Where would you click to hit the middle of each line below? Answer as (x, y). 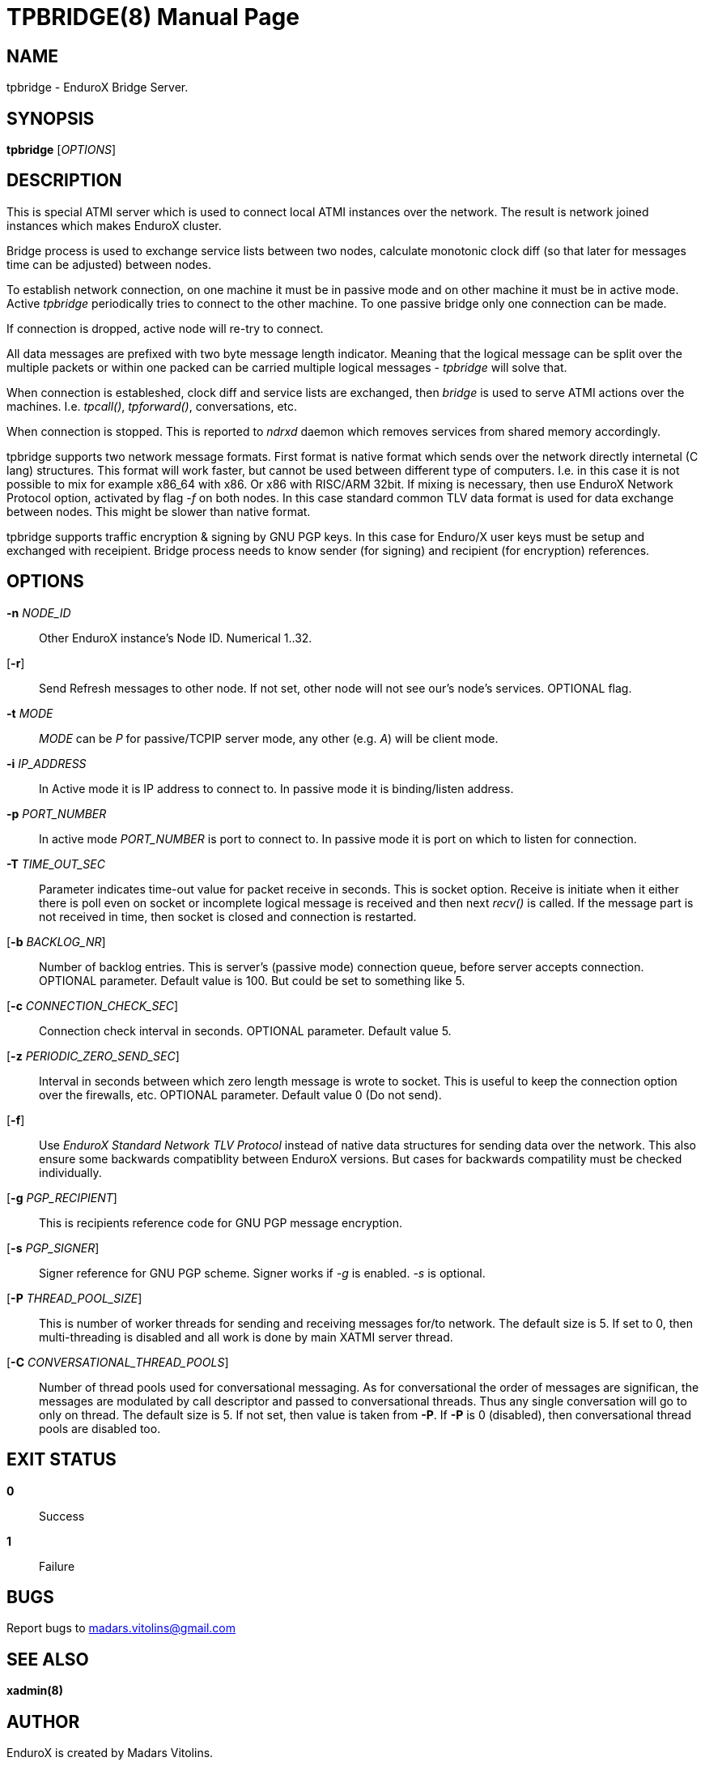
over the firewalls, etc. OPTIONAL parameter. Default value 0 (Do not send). (240, 1094)
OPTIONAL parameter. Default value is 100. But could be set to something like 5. (252, 980)
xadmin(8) (35, 1691)
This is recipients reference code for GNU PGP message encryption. (221, 1222)
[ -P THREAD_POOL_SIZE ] (74, 1298)
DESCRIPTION (64, 181)
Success (62, 1516)
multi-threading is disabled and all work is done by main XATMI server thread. (246, 1337)
